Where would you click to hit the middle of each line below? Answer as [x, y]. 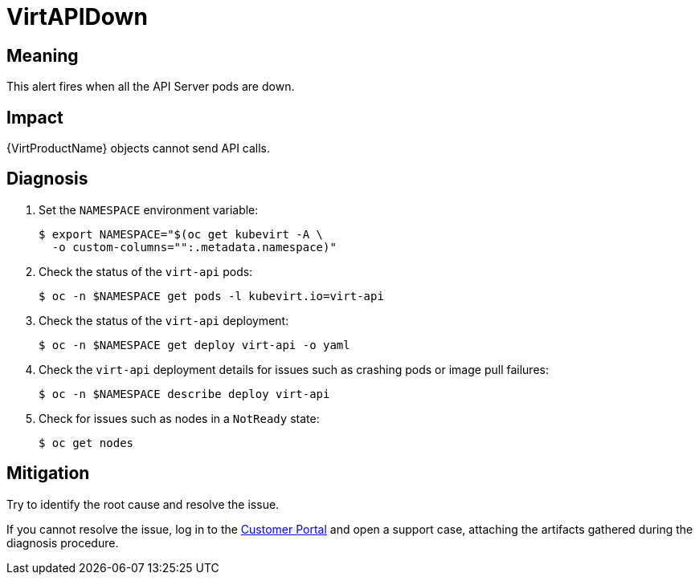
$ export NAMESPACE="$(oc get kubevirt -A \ [181, 234]
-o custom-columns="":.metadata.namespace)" [194, 247]
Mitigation [48, 473]
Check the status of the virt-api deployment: [164, 320]
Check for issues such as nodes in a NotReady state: [179, 418]
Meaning [43, 55]
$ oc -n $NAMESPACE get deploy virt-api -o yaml [194, 345]
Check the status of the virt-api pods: [146, 271]
